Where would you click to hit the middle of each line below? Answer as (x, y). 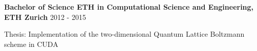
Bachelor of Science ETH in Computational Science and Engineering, (129, 7)
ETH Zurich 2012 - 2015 (45, 17)
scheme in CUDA (31, 44)
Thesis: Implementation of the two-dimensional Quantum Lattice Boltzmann (124, 34)
